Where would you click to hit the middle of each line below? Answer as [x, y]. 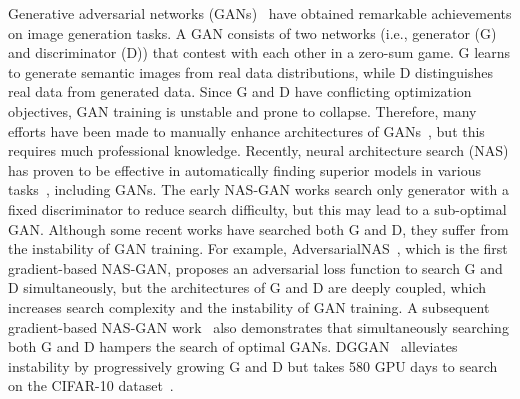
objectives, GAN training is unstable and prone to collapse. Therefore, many [242, 110]
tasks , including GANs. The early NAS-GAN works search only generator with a [258, 189]
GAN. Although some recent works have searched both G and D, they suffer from [258, 228]
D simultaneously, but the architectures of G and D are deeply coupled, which [247, 287]
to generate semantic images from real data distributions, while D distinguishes [251, 71]
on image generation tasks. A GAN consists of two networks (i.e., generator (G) [252, 32]
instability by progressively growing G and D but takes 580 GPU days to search [253, 365]
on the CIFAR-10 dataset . [91, 385]
